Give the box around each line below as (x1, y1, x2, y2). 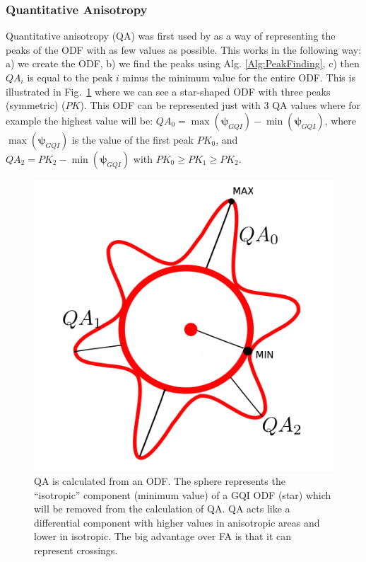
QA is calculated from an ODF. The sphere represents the (34, 474, 285, 488)
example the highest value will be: (6, 113, 153, 127)
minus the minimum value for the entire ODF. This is (122, 70, 355, 84)
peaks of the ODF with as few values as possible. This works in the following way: (6, 42, 362, 57)
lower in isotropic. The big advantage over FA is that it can (34, 529, 292, 544)
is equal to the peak (27, 70, 113, 84)
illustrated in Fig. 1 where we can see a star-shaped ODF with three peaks (6, 84, 331, 98)
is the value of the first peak (71, 132, 194, 147)
